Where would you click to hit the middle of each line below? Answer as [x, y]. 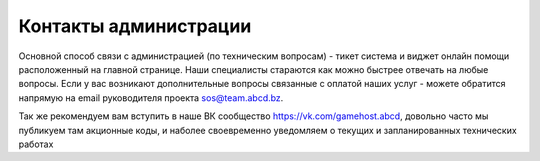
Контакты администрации [135, 26]
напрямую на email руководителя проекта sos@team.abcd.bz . [151, 97]
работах [36, 144]
